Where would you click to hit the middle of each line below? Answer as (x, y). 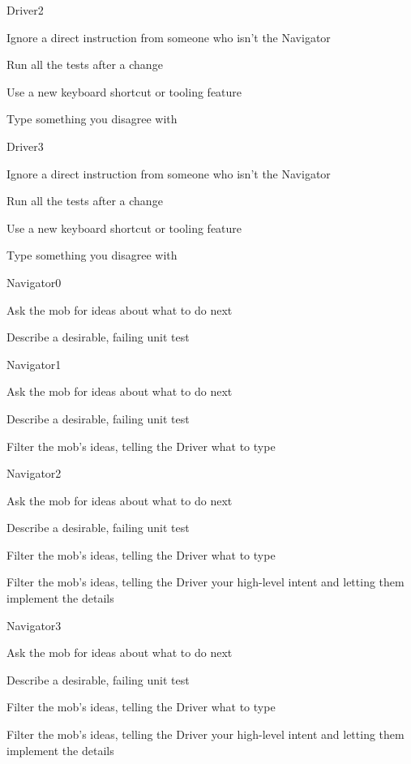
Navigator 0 (34, 282)
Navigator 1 (34, 364)
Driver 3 (25, 146)
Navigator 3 (34, 625)
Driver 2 (25, 10)
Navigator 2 (34, 473)
